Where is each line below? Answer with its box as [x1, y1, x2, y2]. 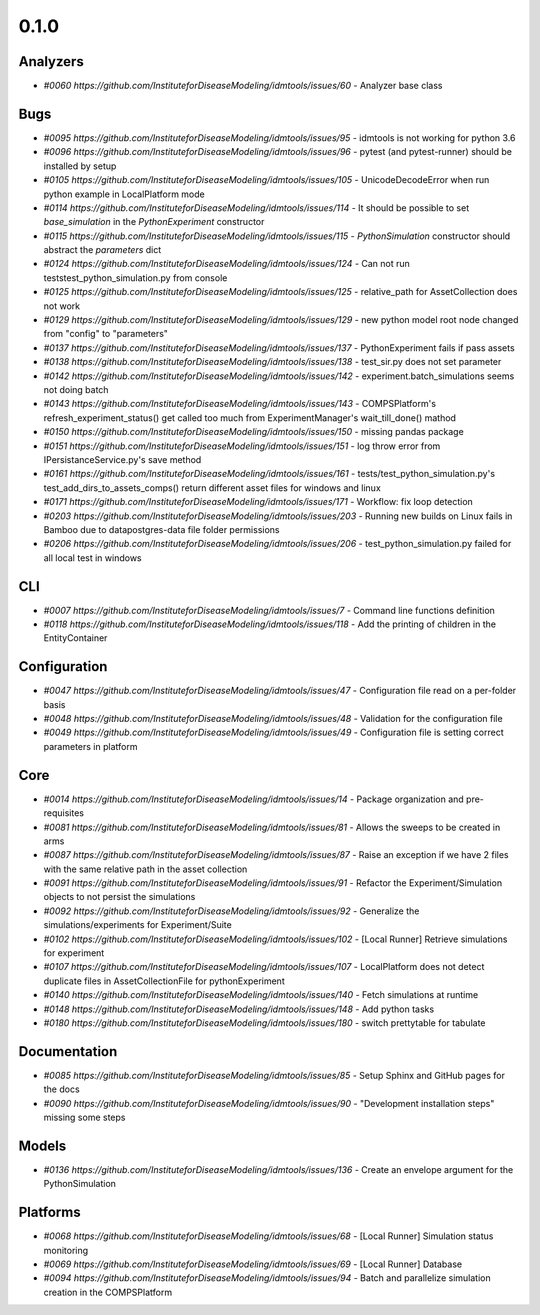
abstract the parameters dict [43, 244, 162, 256]
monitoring [43, 1244, 89, 1256]
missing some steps [43, 1111, 126, 1124]
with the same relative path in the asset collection [43, 863, 248, 875]
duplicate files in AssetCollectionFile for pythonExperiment [43, 975, 285, 987]
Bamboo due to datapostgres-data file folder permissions [43, 523, 280, 535]
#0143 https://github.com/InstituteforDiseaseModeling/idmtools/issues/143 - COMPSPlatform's [43, 398, 437, 410]
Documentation [18, 1043, 118, 1060]
